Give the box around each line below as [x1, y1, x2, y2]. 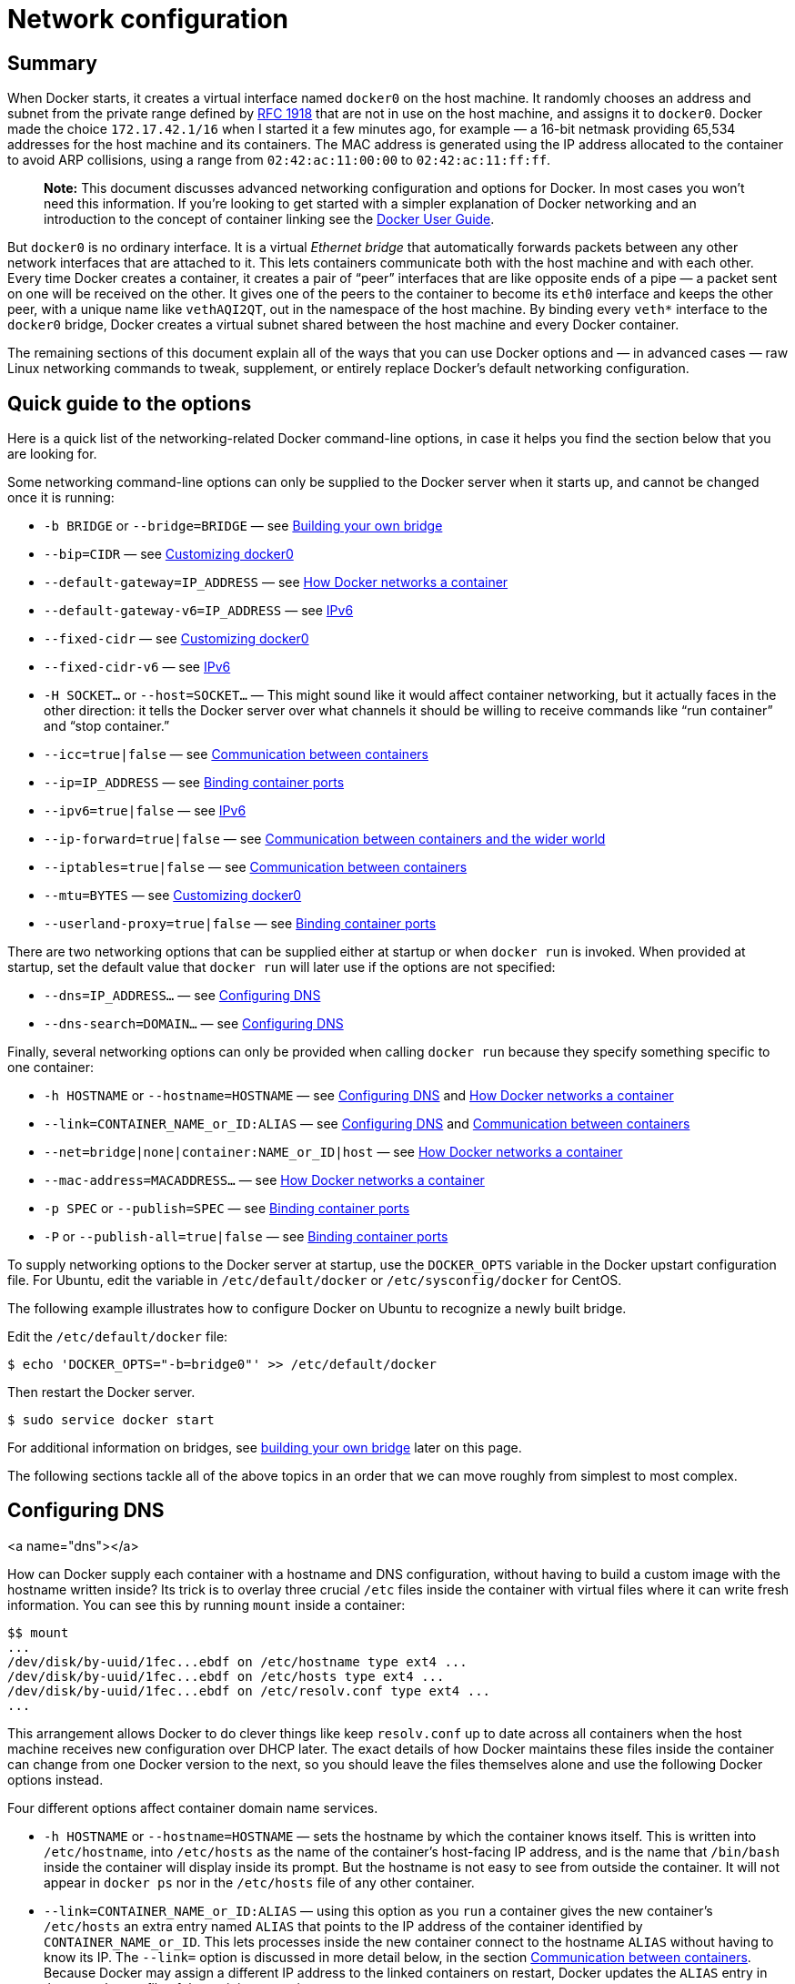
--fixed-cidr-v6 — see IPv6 [44, 659, 231, 675]
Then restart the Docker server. [7, 1384, 196, 1401]
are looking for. [7, 446, 97, 462]
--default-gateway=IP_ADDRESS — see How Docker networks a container [44, 574, 508, 591]
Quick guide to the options [7, 391, 252, 415]
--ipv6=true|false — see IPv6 [44, 803, 247, 819]
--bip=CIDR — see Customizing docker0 [44, 546, 294, 562]
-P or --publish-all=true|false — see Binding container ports [44, 1229, 448, 1245]
